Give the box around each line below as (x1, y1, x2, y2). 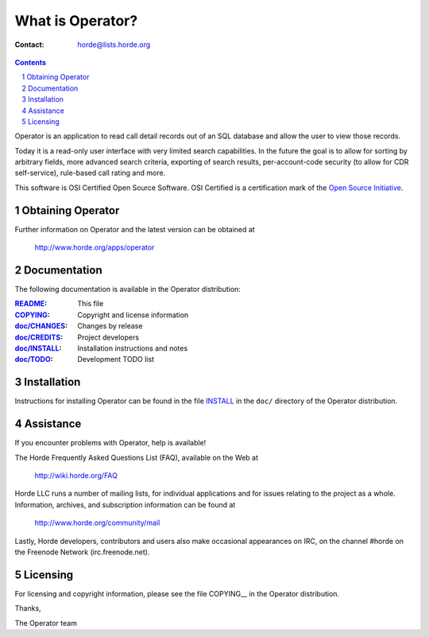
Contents (14, 57, 47, 67)
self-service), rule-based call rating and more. (14, 168, 166, 178)
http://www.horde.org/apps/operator (34, 243, 155, 252)
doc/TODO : (14, 355, 53, 364)
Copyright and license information (77, 310, 189, 320)
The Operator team (14, 618, 77, 627)
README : (14, 299, 48, 309)
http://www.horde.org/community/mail (34, 518, 160, 528)
